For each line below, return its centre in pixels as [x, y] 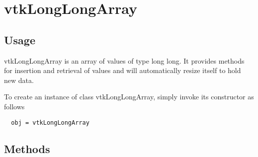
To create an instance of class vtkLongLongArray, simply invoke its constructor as [129, 97]
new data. [19, 80]
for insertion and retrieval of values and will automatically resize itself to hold [123, 70]
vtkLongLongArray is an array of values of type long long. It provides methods [124, 60]
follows [14, 106]
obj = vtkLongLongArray [50, 122]
